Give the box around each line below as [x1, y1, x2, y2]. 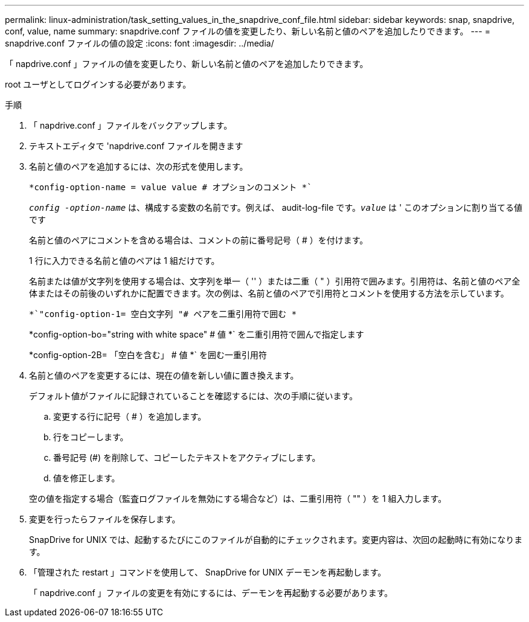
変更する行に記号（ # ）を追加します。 [53, 411, 207, 422]
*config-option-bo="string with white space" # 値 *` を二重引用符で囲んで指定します [29, 329, 364, 339]
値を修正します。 [53, 473, 120, 483]
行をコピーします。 [53, 432, 129, 442]
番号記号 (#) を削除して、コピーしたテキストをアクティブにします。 [53, 452, 321, 463]
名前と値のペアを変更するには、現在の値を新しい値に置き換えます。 [29, 370, 299, 380]
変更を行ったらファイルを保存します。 [29, 514, 181, 524]
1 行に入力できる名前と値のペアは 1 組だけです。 [29, 255, 220, 266]
